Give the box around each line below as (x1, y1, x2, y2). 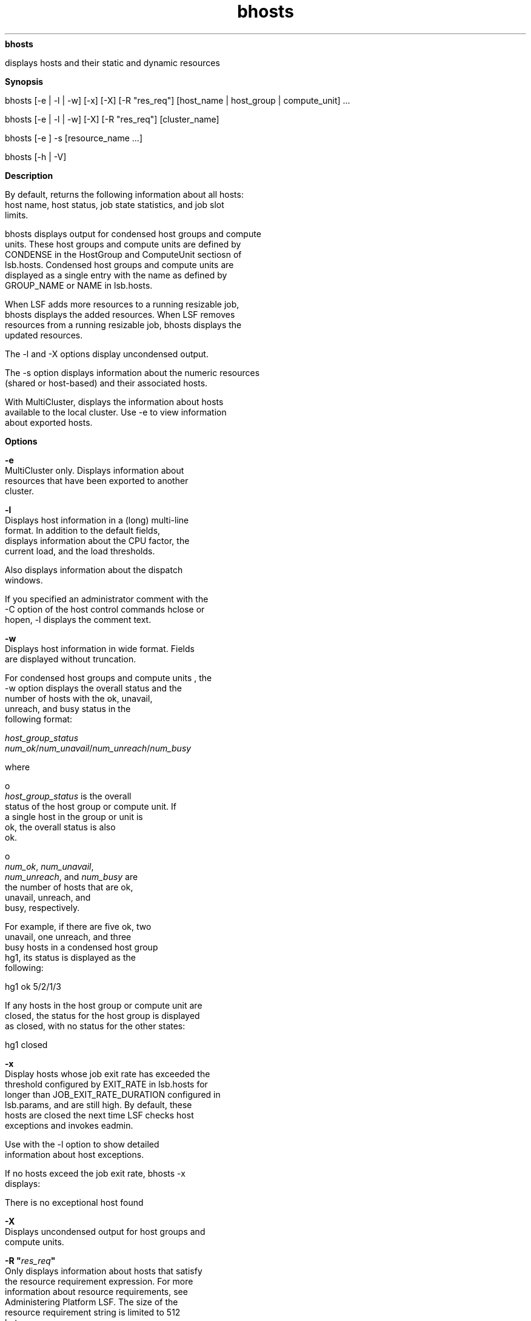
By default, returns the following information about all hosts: (5, 189, 244, 200)
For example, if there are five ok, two (5, 921, 152, 932)
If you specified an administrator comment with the (5, 593, 209, 604)
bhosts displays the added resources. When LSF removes (5, 309, 235, 320)
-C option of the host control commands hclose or (5, 603, 205, 614)
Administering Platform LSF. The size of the (5, 1296, 178, 1307)
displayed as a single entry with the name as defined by (5, 269, 227, 280)
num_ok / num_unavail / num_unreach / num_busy (5, 742, 192, 753)
